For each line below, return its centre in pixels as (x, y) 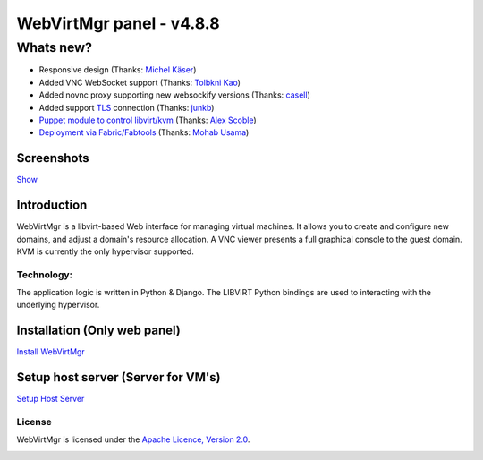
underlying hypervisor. (58, 305)
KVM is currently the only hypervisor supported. (105, 251)
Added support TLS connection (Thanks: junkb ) (127, 107)
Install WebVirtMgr (51, 352)
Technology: (45, 275)
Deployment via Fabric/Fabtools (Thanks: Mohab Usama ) (144, 132)
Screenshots (53, 158)
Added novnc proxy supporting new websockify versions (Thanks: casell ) (174, 95)
